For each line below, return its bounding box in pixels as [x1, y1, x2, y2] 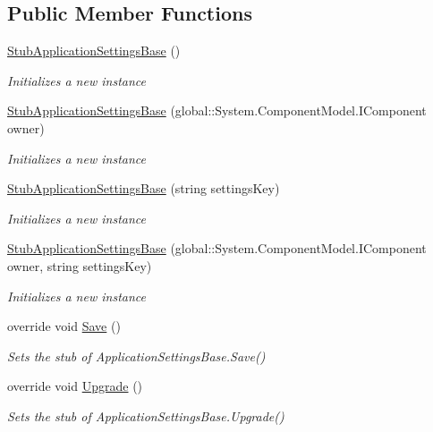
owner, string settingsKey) [7, 256, 152, 275]
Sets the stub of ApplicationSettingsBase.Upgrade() [7, 406, 284, 425]
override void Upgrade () [7, 377, 143, 395]
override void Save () [7, 317, 121, 335]
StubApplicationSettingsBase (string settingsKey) [7, 179, 280, 198]
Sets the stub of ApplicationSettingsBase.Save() [7, 346, 266, 365]
